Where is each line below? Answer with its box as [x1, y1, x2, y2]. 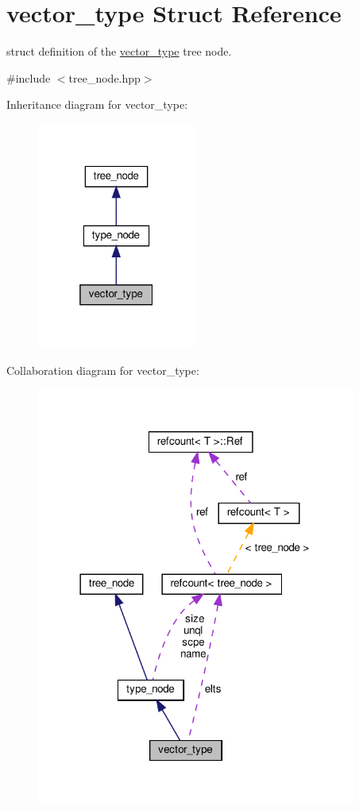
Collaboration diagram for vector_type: [6, 361, 199, 378]
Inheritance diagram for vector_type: [6, 96, 188, 113]
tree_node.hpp [68, 69, 141, 86]
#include [6, 69, 51, 86]
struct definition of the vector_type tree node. [6, 43, 232, 60]
